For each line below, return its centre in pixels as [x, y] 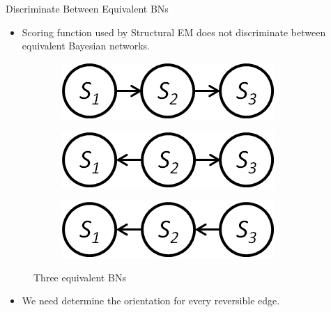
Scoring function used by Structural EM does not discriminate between [174, 32]
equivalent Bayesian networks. [86, 46]
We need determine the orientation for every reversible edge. [151, 301]
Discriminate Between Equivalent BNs [87, 8]
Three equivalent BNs [80, 277]
